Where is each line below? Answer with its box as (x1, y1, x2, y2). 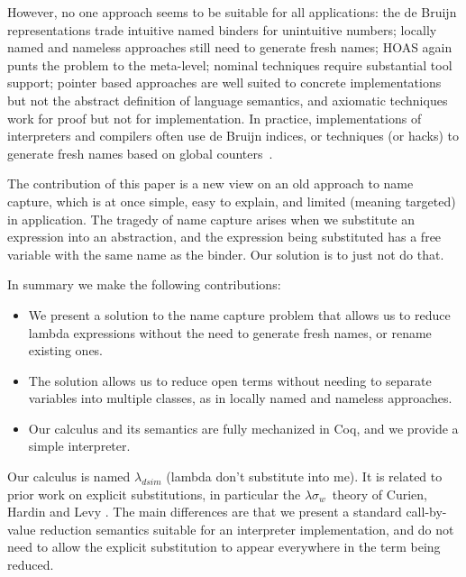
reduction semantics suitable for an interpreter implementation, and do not (40, 519, 454, 538)
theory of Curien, (332, 484, 427, 503)
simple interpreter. (28, 436, 131, 455)
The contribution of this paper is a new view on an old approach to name (7, 174, 414, 193)
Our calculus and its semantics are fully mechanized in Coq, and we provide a (28, 418, 459, 437)
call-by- (406, 502, 447, 521)
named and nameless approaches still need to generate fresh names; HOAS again (7, 38, 452, 57)
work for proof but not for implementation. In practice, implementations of (7, 108, 422, 127)
